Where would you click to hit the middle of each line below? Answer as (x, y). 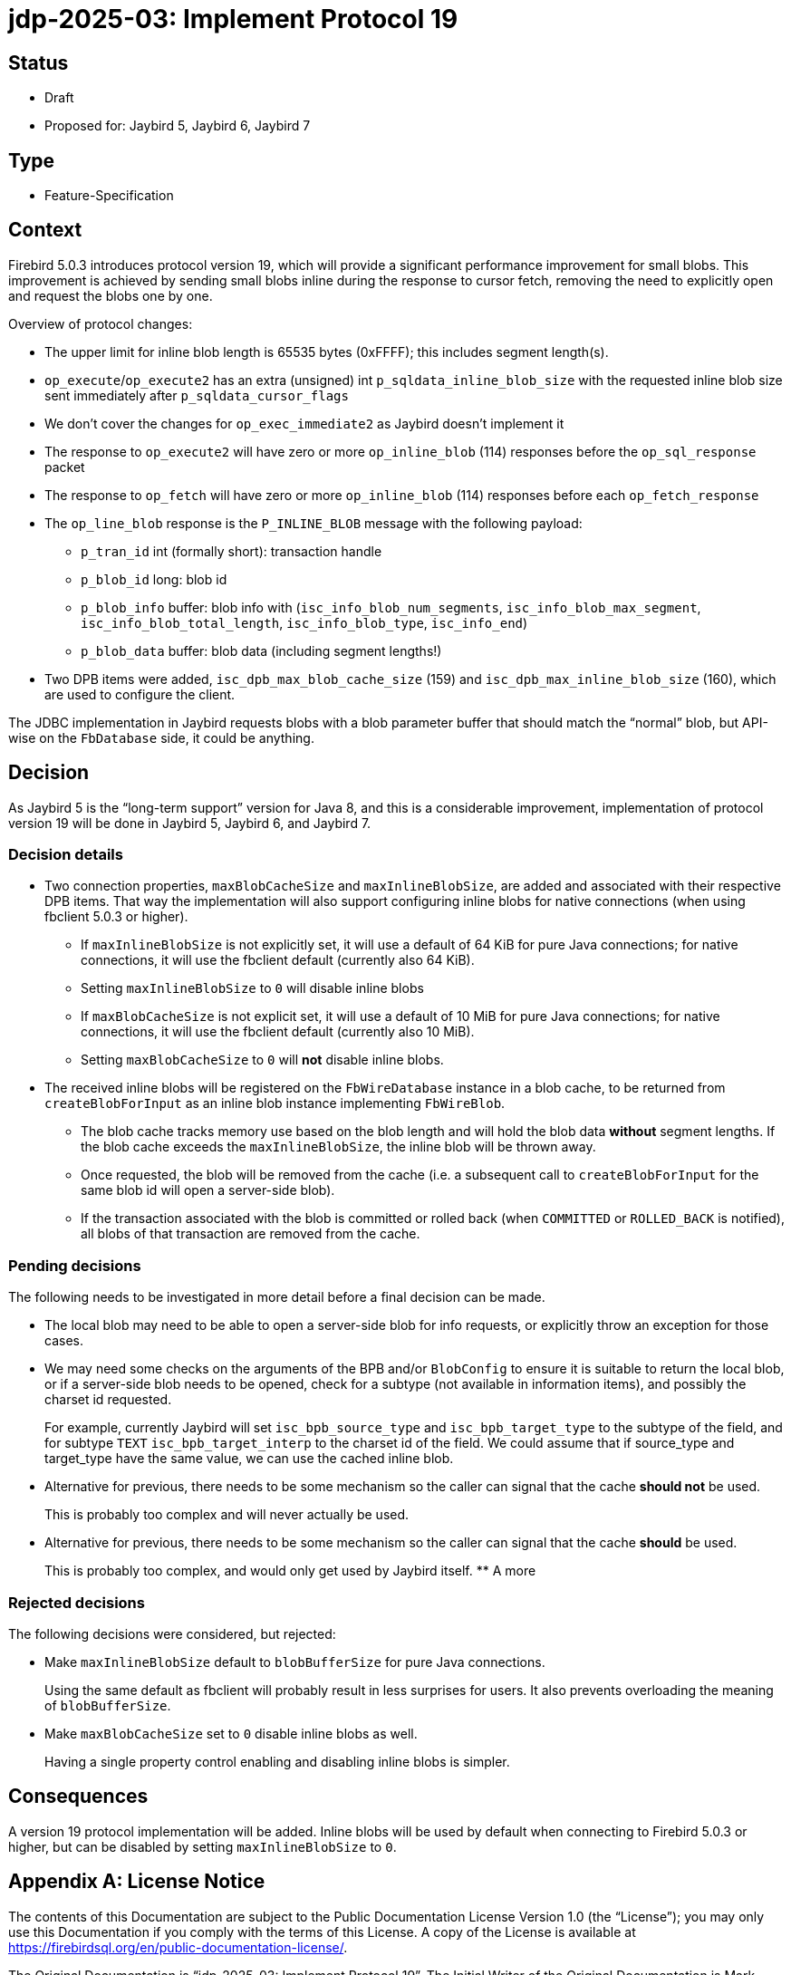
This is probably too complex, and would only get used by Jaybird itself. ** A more (290, 1571)
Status (39, 63)
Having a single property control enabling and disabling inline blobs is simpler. (277, 1761)
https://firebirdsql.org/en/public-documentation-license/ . (178, 1947)
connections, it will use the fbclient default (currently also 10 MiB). (278, 1032)
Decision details (66, 855)
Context (45, 230)
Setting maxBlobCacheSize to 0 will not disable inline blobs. (262, 1060)
